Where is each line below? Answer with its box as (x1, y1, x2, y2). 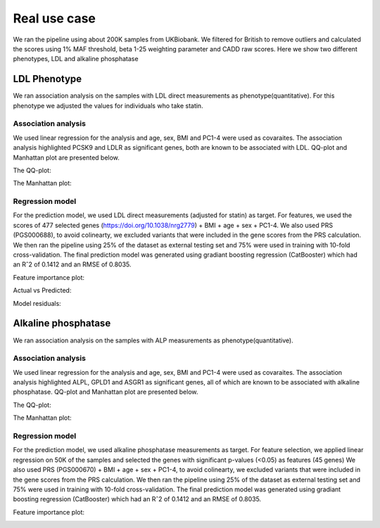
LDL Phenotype (13, 73, 82, 85)
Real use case (13, 11, 96, 26)
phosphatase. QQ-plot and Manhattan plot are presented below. (13, 387, 198, 397)
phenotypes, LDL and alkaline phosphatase (13, 55, 139, 63)
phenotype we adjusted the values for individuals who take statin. (13, 101, 203, 110)
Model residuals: (13, 299, 61, 307)
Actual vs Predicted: (13, 286, 72, 295)
